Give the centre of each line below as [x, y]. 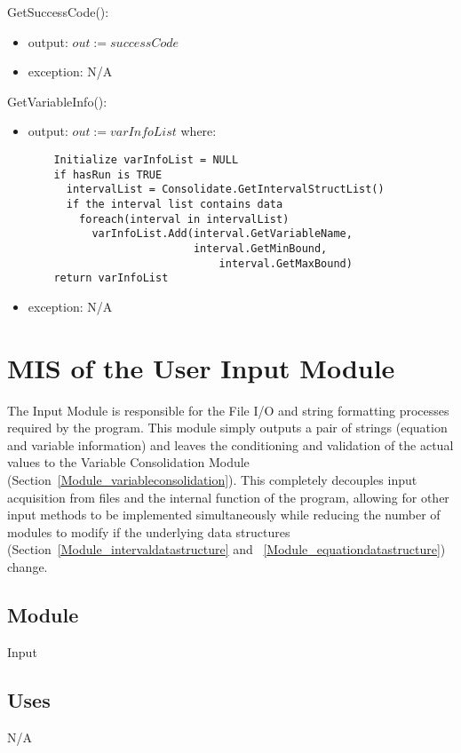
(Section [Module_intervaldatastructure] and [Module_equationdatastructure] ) [227, 549]
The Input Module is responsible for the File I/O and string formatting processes [228, 410]
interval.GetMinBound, [260, 248]
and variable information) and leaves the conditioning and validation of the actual [230, 444]
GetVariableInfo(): [57, 101]
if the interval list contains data [175, 204]
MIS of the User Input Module [201, 367]
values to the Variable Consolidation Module [128, 462]
